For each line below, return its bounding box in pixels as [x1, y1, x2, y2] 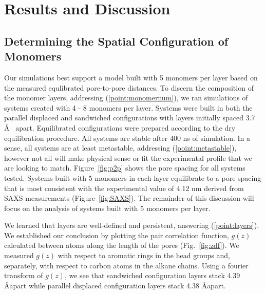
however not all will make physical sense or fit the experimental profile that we [4, 152, 252, 163]
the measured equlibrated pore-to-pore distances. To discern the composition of [4, 82, 254, 93]
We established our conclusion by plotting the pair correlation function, [4, 229, 229, 240]
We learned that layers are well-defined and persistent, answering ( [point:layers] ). [4, 220, 259, 230]
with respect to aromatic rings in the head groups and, [58, 250, 230, 261]
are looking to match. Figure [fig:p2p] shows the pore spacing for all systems [4, 162, 245, 173]
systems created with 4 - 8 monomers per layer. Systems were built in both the [4, 102, 253, 113]
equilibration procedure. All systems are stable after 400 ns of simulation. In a [4, 132, 250, 143]
